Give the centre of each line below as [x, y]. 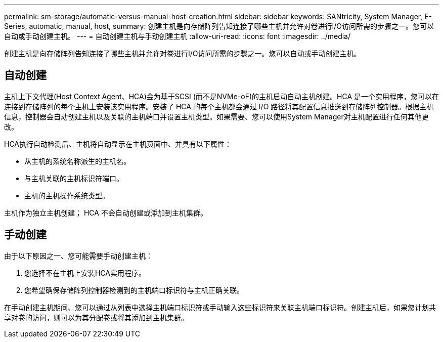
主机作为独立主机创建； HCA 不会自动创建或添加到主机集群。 [106, 212]
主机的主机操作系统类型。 [67, 195]
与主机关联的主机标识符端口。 [74, 178]
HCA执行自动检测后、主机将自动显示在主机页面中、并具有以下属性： [118, 144]
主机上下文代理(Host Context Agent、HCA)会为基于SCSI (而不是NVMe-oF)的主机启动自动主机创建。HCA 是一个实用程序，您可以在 [221, 96]
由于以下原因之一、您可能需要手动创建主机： [78, 255]
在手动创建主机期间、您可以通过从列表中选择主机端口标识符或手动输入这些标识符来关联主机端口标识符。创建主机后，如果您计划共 [220, 307]
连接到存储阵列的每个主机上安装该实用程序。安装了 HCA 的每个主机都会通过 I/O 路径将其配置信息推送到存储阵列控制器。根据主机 [219, 106]
